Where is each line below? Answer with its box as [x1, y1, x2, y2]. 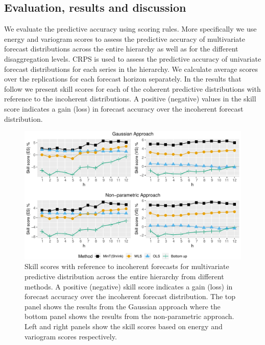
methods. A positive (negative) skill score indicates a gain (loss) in [25, 281, 233, 291]
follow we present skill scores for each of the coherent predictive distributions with [4, 83, 261, 94]
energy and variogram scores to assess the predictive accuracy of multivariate [4, 33, 246, 44]
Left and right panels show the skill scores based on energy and [25, 321, 223, 332]
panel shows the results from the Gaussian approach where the [25, 301, 221, 311]
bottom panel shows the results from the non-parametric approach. [25, 311, 234, 322]
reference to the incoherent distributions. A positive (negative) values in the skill [4, 93, 256, 104]
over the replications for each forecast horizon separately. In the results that [4, 73, 242, 84]
